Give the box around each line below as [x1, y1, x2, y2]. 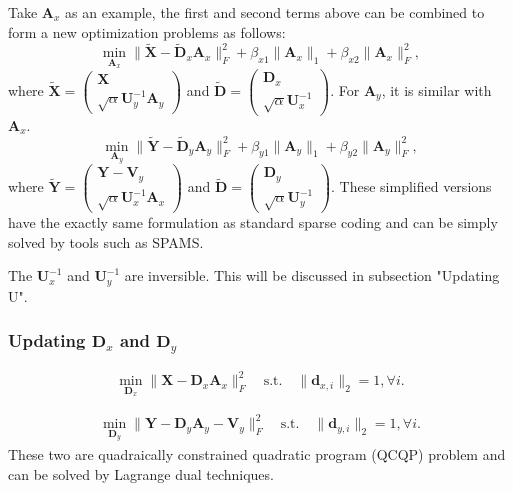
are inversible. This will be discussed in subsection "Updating [124, 265, 500, 286]
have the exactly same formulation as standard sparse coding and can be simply [8, 212, 498, 233]
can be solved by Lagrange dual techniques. [8, 463, 274, 484]
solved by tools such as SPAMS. [8, 231, 204, 252]
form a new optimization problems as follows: [8, 21, 286, 42]
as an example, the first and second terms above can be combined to [65, 2, 485, 22]
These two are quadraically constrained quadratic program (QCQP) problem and [8, 444, 506, 464]
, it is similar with [381, 79, 492, 100]
